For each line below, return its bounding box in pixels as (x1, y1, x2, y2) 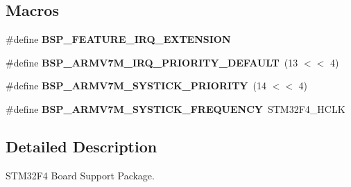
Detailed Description (6, 135, 157, 157)
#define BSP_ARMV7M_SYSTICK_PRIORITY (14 (6, 78, 266, 93)
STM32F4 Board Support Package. (6, 168, 155, 182)
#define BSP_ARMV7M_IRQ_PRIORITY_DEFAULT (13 (6, 55, 298, 69)
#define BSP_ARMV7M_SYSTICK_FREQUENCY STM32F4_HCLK (6, 101, 345, 116)
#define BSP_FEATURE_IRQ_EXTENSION (6, 32, 231, 46)
